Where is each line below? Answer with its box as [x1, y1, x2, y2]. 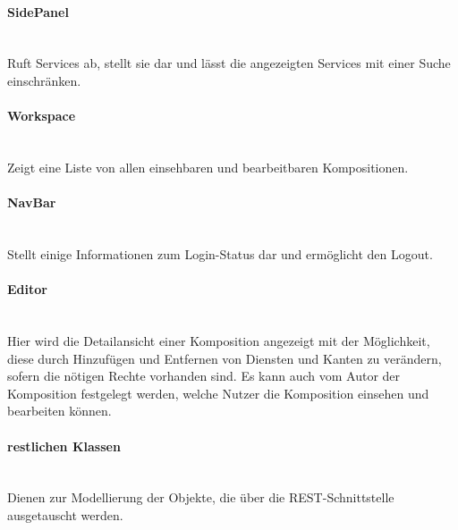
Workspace [7, 106, 76, 125]
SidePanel [7, 2, 69, 21]
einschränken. [7, 71, 81, 89]
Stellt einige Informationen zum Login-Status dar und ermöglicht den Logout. [7, 244, 433, 263]
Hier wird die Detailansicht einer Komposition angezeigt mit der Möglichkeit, [7, 331, 430, 349]
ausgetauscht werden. [7, 505, 123, 524]
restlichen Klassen [7, 436, 121, 455]
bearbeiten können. [7, 401, 112, 420]
